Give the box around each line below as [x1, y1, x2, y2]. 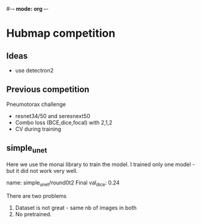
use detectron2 [15, 67, 54, 74]
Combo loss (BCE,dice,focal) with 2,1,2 [15, 119, 113, 126]
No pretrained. [15, 210, 52, 218]
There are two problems [6, 192, 67, 200]
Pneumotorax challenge [6, 100, 66, 108]
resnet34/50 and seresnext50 [15, 112, 90, 119]
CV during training [15, 125, 62, 133]
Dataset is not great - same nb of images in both [15, 204, 137, 211]
